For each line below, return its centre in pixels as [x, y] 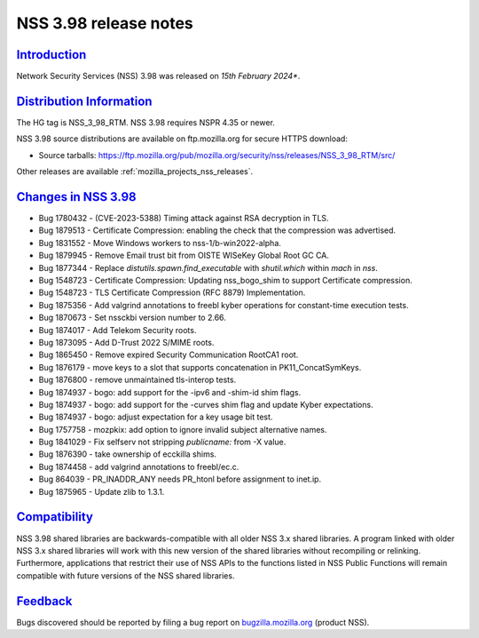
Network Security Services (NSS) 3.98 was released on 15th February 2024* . [158, 76]
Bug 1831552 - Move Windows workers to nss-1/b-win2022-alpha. [160, 243]
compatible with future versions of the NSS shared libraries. [126, 575]
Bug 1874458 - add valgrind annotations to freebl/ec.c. [139, 467]
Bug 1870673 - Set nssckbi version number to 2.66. [132, 318]
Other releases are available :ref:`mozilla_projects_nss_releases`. [135, 171]
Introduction [51, 55]
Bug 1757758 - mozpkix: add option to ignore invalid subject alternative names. [183, 429]
